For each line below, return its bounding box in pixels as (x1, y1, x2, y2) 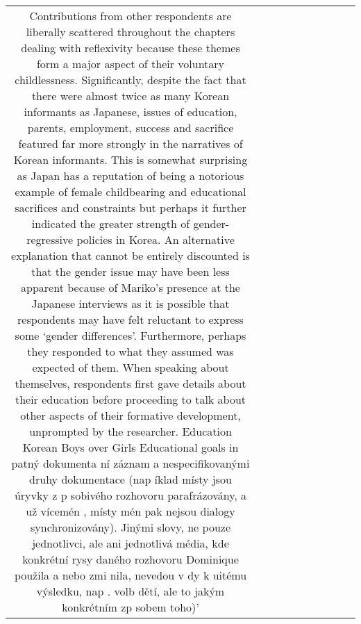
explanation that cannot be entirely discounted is (11, 247, 250, 263)
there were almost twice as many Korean (31, 88, 230, 104)
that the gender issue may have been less (31, 263, 230, 279)
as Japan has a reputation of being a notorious (17, 167, 244, 183)
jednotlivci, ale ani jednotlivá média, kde (32, 535, 229, 551)
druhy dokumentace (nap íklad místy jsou (29, 471, 232, 487)
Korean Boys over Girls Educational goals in (22, 439, 239, 455)
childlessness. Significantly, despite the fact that (15, 72, 246, 88)
